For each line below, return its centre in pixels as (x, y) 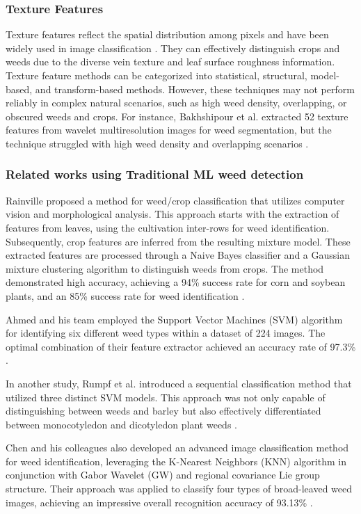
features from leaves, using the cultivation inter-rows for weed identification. (168, 227)
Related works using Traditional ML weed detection (155, 174)
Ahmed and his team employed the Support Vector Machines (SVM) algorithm (174, 319)
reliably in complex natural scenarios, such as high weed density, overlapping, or (176, 103)
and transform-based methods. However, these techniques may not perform (195, 89)
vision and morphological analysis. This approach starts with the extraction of (173, 214)
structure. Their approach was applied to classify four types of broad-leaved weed (179, 489)
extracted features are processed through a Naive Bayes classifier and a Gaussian (178, 255)
